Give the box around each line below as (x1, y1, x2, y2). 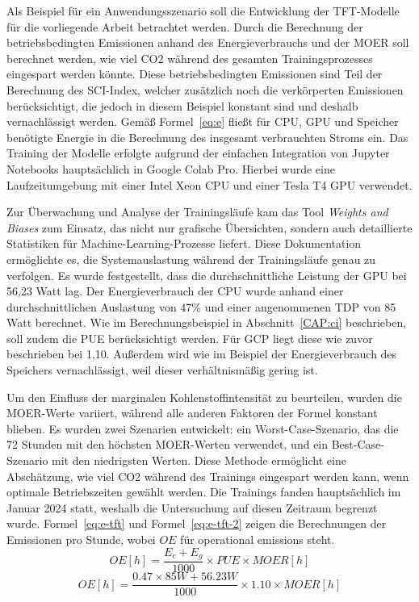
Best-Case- (331, 436, 384, 453)
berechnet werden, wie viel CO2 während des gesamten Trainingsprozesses (6, 49, 373, 66)
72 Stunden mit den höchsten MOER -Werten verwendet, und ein (6, 436, 329, 453)
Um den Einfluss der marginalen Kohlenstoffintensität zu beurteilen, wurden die (6, 388, 402, 405)
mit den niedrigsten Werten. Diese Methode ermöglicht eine (52, 452, 346, 469)
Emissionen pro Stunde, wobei (6, 531, 156, 547)
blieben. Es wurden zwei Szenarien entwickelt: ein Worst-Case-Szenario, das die (6, 420, 399, 437)
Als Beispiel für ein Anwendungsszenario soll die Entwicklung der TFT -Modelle (6, 2, 400, 19)
